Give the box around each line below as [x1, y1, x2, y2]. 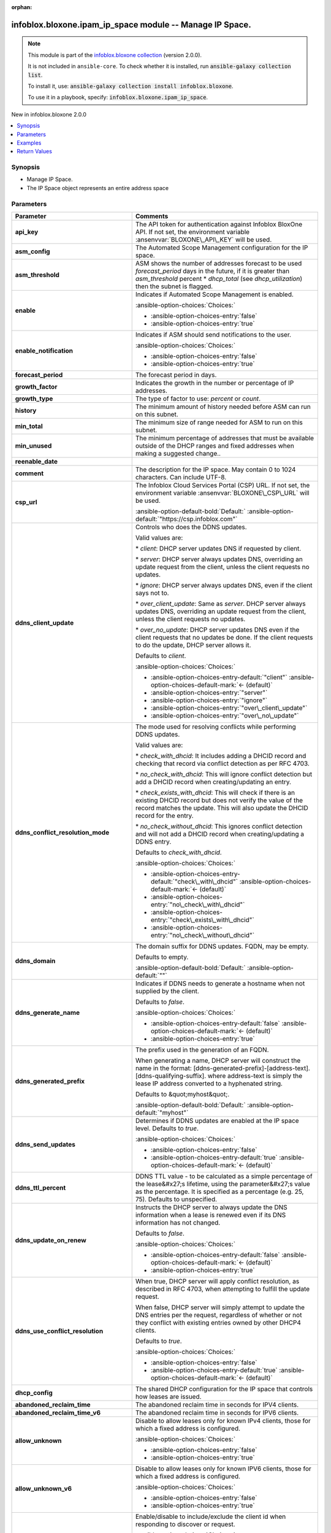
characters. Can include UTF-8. [135, 473, 227, 481]
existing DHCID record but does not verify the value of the [135, 796, 303, 805]
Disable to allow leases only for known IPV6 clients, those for [135, 1464, 312, 1473]
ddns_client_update [15, 618, 74, 627]
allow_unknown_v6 [15, 1484, 72, 1493]
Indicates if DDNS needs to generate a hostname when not [135, 979, 305, 987]
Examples [17, 139, 42, 147]
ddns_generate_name [15, 1008, 80, 1017]
